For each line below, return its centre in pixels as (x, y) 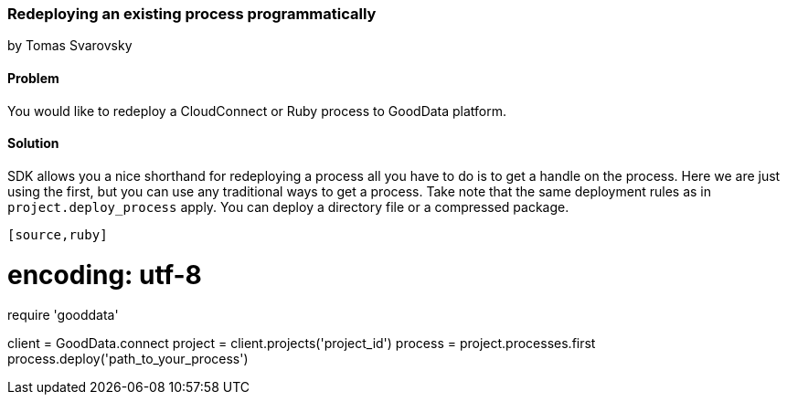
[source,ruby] (58, 234)
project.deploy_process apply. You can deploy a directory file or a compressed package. (288, 206)
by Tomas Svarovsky (70, 46)
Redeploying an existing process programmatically (192, 14)
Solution (33, 143)
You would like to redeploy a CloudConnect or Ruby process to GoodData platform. (257, 111)
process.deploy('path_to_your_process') (128, 359)
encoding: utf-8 (105, 275)
